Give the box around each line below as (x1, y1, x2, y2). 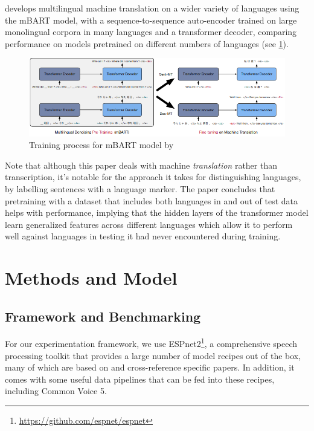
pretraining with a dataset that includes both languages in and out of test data (5, 194, 298, 207)
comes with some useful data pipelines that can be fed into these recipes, (5, 372, 275, 385)
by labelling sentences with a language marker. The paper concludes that (5, 182, 275, 195)
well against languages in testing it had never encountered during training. (5, 230, 281, 242)
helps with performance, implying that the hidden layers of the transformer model (5, 206, 309, 219)
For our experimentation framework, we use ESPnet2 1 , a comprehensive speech (5, 335, 298, 350)
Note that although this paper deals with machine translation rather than (5, 158, 277, 171)
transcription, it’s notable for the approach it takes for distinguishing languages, (5, 170, 301, 183)
